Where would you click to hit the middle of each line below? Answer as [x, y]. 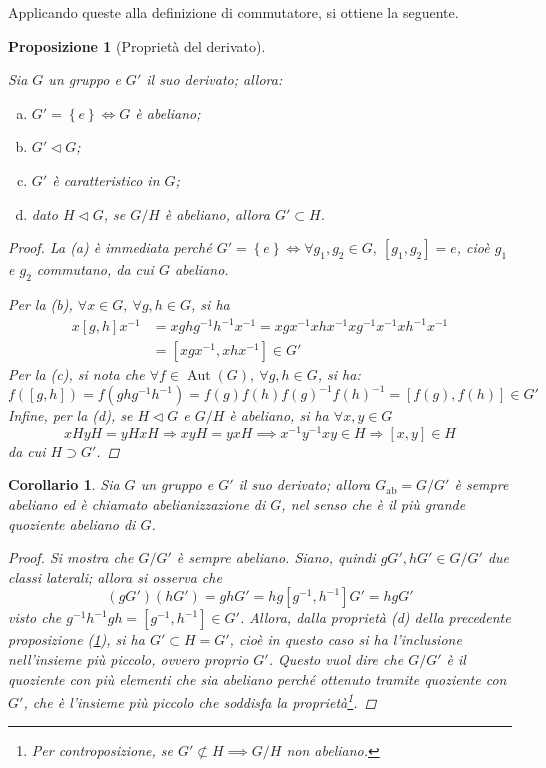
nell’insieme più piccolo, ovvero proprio [128, 659]
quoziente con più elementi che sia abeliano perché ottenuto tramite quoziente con [257, 678]
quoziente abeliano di [72, 523]
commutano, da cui [95, 269]
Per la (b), [40, 303]
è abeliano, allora [217, 213]
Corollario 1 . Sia [64, 484]
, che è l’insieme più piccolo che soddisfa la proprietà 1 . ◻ [200, 700]
